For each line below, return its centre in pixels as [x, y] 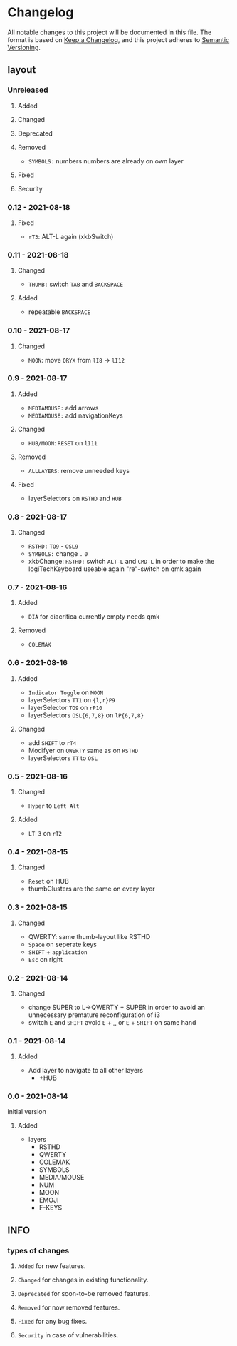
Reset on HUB [48, 881]
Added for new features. [52, 1266]
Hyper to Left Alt [54, 806]
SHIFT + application [58, 952]
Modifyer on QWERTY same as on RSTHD [83, 750]
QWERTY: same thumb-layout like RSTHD [89, 936]
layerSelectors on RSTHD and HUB [75, 498]
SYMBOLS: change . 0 [58, 554]
